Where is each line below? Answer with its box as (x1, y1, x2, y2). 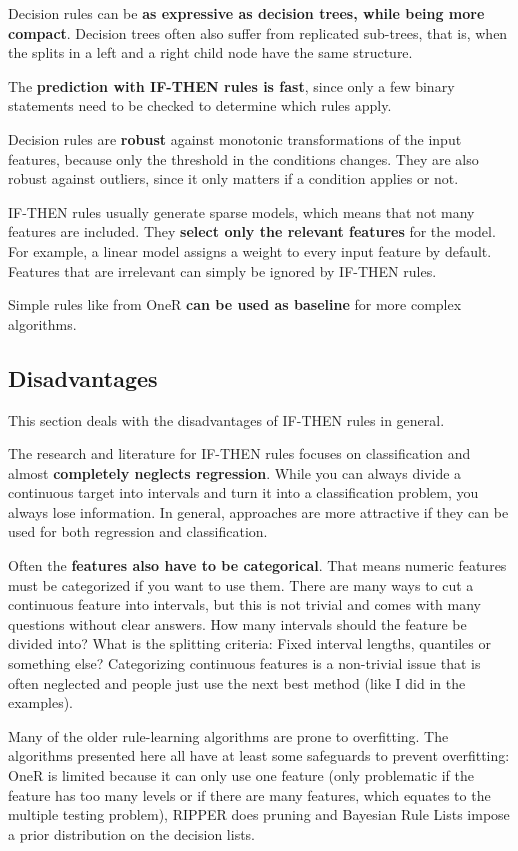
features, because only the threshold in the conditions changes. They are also (8, 148, 479, 169)
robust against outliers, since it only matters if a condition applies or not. (8, 168, 459, 189)
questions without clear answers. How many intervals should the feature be (8, 613, 467, 634)
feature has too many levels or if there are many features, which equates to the (8, 784, 491, 805)
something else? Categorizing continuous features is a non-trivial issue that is (8, 653, 481, 674)
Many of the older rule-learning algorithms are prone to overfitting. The (8, 725, 449, 746)
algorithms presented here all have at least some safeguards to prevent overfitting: (8, 745, 510, 766)
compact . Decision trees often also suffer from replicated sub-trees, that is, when (8, 22, 508, 43)
